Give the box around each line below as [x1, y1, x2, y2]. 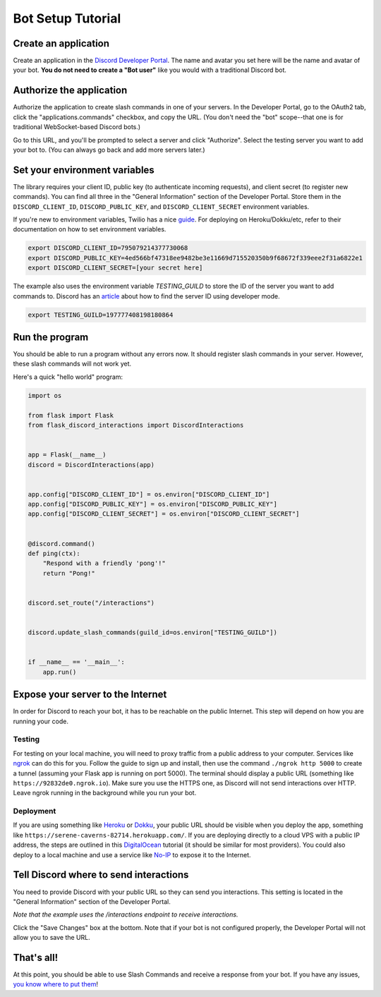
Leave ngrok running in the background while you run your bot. [13, 789, 197, 797]
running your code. [13, 717, 68, 725]
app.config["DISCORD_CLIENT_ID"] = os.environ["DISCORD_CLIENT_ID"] [28, 490, 270, 498]
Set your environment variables [13, 164, 155, 176]
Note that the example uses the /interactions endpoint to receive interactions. [13, 910, 238, 919]
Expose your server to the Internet [13, 689, 167, 701]
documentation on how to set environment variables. [13, 225, 167, 234]
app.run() [42, 667, 77, 676]
